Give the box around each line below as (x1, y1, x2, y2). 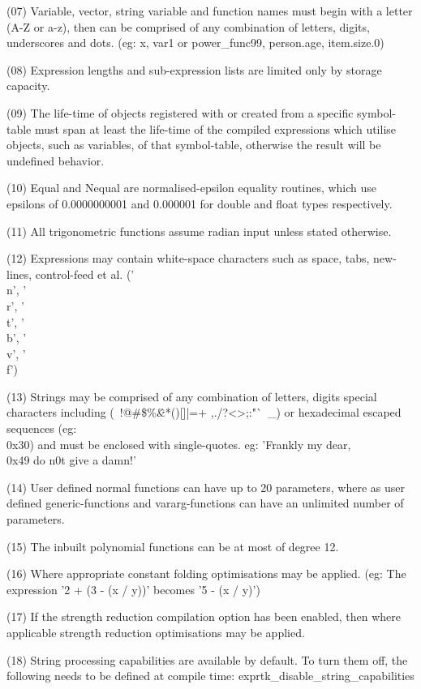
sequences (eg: (6, 420, 77, 437)
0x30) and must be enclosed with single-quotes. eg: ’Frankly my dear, (6, 435, 351, 452)
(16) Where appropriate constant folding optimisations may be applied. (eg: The (6, 565, 406, 582)
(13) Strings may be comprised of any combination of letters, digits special (6, 387, 377, 404)
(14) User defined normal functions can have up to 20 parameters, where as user (6, 478, 405, 495)
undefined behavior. (6, 152, 105, 169)
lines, (6, 265, 32, 282)
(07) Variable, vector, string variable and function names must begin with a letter (6, 2, 413, 19)
